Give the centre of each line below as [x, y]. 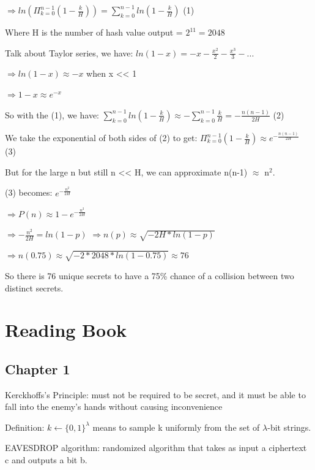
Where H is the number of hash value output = [94, 32]
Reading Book [66, 330]
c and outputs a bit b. [46, 460]
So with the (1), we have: [52, 114]
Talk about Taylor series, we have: [69, 52]
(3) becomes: [29, 192]
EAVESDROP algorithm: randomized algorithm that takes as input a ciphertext [156, 448]
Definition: [25, 427]
